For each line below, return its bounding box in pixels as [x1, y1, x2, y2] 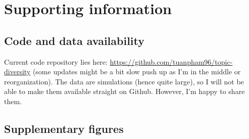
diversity [4, 66, 31, 77]
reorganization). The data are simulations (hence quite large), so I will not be [4, 76, 244, 86]
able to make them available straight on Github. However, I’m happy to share [4, 86, 245, 97]
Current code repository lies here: [4, 56, 108, 67]
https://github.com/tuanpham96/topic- [110, 56, 233, 67]
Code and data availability [4, 32, 144, 48]
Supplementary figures [4, 120, 124, 136]
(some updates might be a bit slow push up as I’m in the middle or [32, 66, 241, 77]
